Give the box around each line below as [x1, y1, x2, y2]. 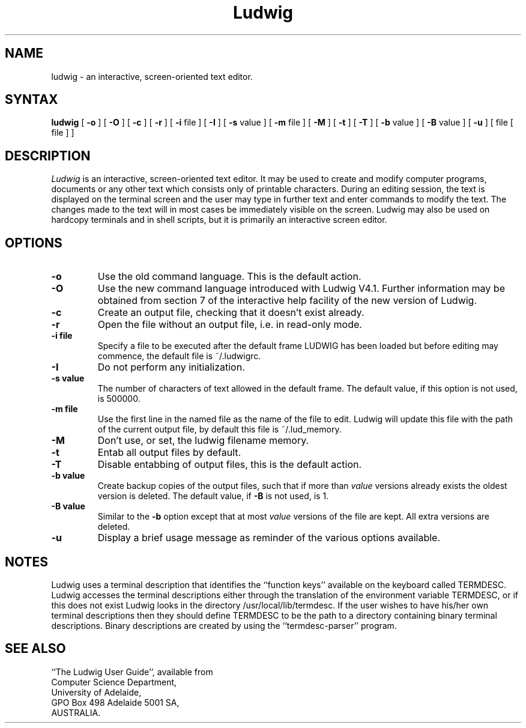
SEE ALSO [5, 641, 66, 657]
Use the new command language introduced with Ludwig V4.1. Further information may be [97, 282, 505, 295]
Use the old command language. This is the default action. [97, 270, 361, 283]
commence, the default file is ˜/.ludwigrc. [97, 351, 261, 362]
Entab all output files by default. [97, 446, 241, 459]
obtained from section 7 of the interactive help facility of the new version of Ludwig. [97, 294, 477, 307]
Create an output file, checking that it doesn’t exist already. [97, 306, 364, 319]
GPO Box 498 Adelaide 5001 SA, [51, 697, 180, 708]
